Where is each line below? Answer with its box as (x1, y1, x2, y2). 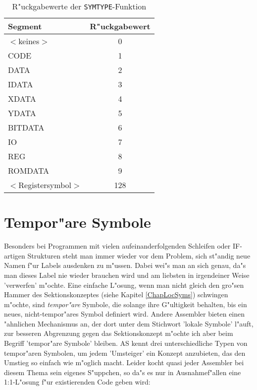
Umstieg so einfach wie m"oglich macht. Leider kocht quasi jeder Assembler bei (4, 357, 244, 368)
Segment (8, 20, 42, 32)
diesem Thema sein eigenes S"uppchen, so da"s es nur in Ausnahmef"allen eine (4, 367, 241, 377)
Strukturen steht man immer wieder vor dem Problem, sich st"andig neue (27, 250, 251, 260)
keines (18, 35, 40, 47)
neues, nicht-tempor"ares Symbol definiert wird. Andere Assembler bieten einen (4, 309, 245, 319)
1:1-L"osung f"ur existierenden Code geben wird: (4, 377, 151, 387)
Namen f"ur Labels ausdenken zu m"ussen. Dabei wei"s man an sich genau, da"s (4, 260, 246, 270)
